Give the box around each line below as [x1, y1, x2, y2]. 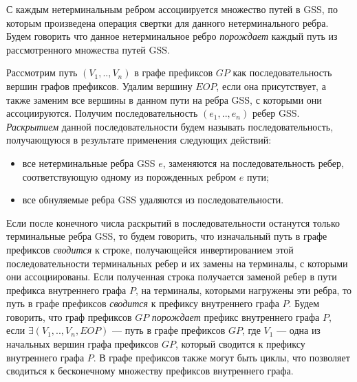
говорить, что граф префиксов [6, 309, 132, 324]
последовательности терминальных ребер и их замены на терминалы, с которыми [6, 256, 348, 270]
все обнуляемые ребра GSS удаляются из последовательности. [22, 192, 284, 207]
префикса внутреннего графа [6, 282, 127, 297]
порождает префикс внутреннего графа [151, 309, 320, 324]
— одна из [277, 323, 321, 337]
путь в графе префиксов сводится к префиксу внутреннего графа [6, 296, 279, 311]
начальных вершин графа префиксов [6, 337, 159, 351]
